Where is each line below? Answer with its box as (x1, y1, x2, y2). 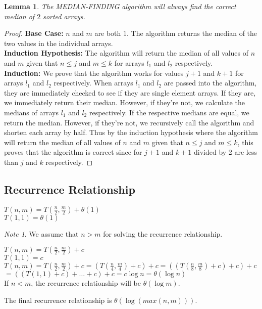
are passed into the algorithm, (164, 77, 257, 88)
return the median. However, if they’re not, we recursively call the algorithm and (4, 117, 254, 127)
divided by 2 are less (193, 147, 257, 157)
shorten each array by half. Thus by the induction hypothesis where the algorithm (4, 127, 258, 138)
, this (237, 137, 253, 147)
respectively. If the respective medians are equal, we (89, 107, 249, 117)
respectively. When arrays (54, 77, 133, 88)
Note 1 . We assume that (4, 228, 79, 239)
